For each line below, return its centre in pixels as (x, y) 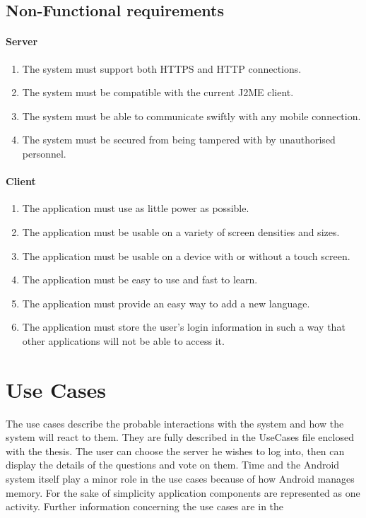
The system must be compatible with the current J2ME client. (158, 92)
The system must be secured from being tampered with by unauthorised (179, 140)
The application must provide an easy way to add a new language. (166, 303)
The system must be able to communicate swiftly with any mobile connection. (191, 116)
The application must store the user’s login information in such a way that (184, 327)
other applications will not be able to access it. (123, 340)
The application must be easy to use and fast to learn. (140, 279)
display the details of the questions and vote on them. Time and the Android (173, 465)
